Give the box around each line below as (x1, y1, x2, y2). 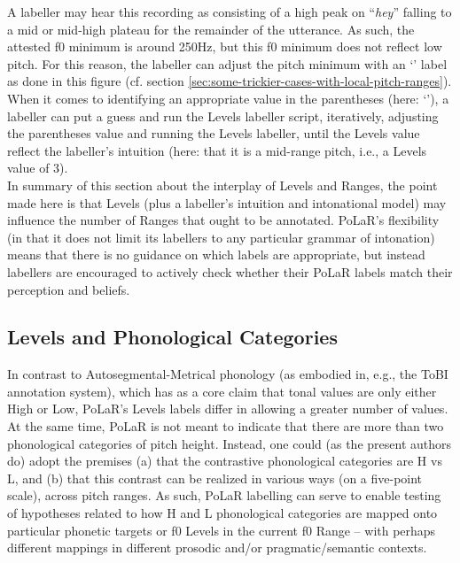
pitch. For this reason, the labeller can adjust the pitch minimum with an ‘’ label (7, 54, 448, 73)
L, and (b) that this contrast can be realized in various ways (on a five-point (7, 468, 423, 487)
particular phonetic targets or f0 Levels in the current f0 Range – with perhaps (7, 521, 436, 539)
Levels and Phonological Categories (7, 323, 338, 351)
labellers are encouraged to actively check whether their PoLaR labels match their (7, 262, 453, 281)
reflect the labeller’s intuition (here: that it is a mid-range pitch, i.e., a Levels (7, 141, 427, 159)
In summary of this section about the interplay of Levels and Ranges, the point (7, 175, 438, 194)
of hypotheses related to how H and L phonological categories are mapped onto (7, 504, 438, 522)
